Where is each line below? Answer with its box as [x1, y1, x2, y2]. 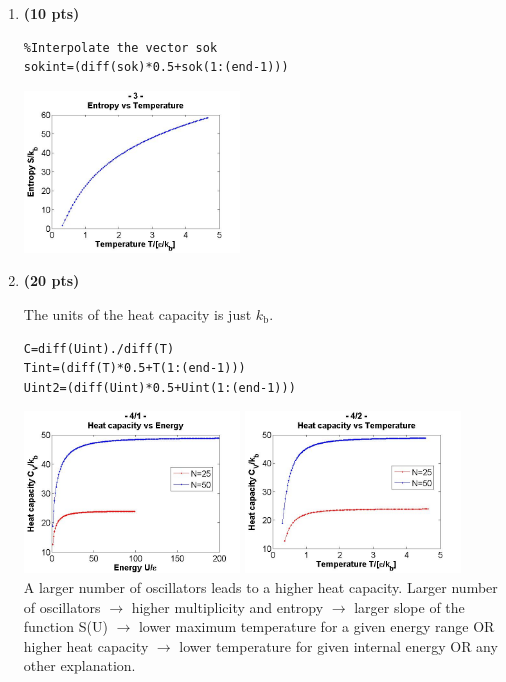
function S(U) [23, 616, 108, 637]
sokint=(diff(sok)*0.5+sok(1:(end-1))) [23, 60, 289, 75]
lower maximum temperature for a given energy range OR [138, 616, 495, 637]
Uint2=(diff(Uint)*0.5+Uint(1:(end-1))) [23, 380, 296, 395]
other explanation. [23, 655, 136, 676]
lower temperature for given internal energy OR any [179, 635, 498, 656]
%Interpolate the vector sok [23, 40, 218, 55]
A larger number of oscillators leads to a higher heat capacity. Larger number [23, 577, 498, 598]
